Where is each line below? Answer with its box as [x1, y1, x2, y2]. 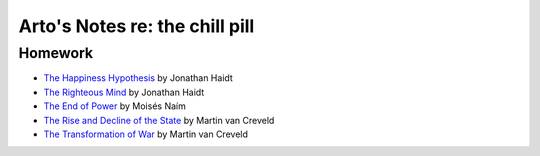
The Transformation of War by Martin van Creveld [43, 128, 249, 140]
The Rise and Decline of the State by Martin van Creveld [43, 114, 275, 126]
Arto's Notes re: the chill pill [18, 15, 255, 37]
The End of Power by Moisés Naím [43, 100, 187, 112]
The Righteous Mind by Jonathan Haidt [43, 86, 205, 98]
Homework [18, 44, 94, 62]
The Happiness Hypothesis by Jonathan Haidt [43, 72, 234, 84]
